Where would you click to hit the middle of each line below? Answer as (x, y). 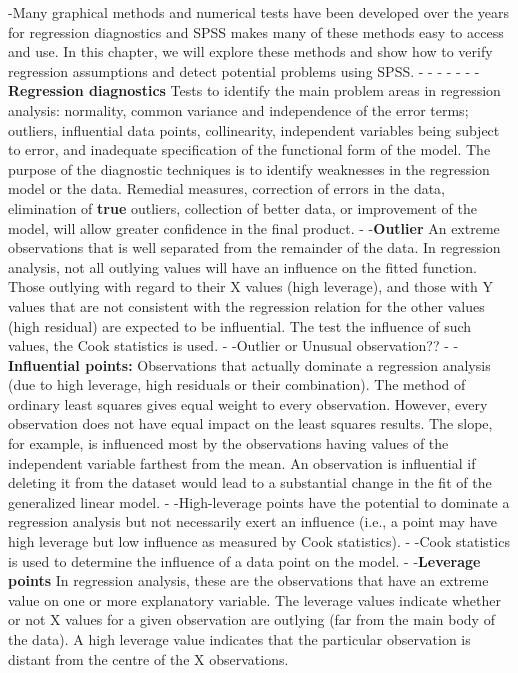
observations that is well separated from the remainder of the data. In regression (254, 247)
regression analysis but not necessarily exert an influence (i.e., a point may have (253, 521)
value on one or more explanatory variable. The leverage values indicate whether (255, 599)
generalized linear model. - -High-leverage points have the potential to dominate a (259, 501)
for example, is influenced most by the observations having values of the (228, 443)
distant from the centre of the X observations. (148, 658)
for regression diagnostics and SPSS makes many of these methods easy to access (256, 31)
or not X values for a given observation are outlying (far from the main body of (251, 619)
